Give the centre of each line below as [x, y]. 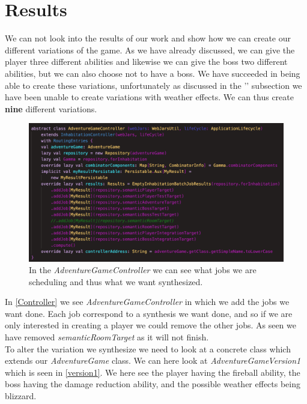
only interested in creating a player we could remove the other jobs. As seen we [150, 325]
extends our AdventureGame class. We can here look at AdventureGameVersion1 [153, 360]
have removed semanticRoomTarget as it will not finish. [107, 337]
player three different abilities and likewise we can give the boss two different [146, 62]
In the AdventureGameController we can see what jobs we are [143, 270]
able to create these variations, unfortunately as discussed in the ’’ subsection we [153, 85]
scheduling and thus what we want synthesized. [116, 281]
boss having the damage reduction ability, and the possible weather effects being [153, 384]
